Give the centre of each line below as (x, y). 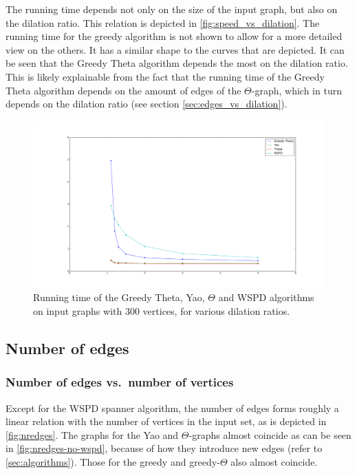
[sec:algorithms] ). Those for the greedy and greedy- (113, 461)
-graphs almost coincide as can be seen (270, 434)
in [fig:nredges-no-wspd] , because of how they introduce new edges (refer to (164, 448)
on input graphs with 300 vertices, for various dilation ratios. (162, 310)
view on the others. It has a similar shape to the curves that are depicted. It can (175, 49)
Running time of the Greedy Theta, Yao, (119, 297)
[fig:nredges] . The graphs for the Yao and (92, 434)
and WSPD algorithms (266, 297)
